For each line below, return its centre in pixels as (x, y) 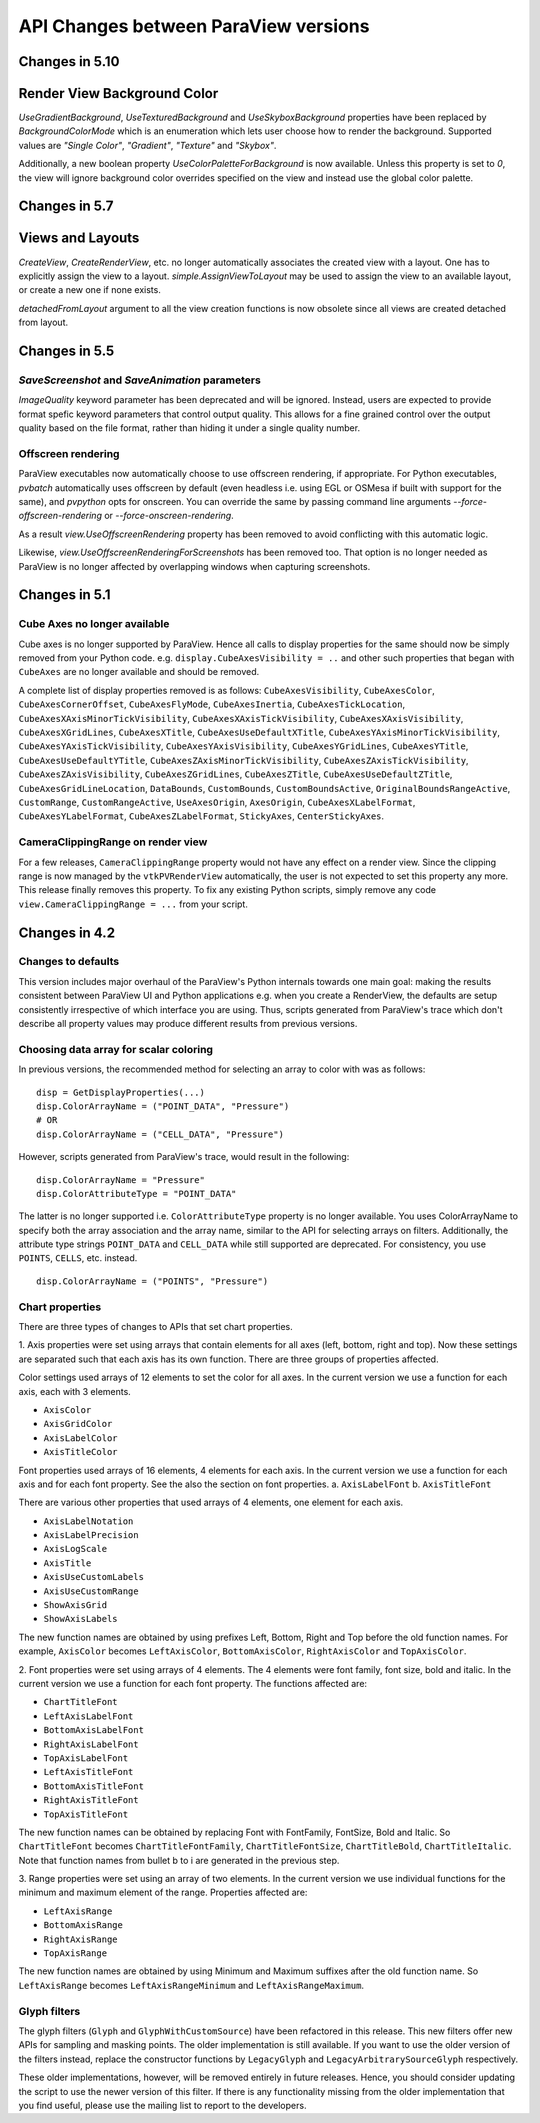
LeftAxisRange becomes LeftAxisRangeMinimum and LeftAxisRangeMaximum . (191, 1985)
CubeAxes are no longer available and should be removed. (139, 672)
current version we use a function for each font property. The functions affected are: (193, 1683)
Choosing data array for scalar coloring (116, 1049)
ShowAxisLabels (81, 1619)
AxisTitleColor (81, 1452)
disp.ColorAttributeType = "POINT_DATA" (136, 1193)
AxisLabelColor (81, 1438)
